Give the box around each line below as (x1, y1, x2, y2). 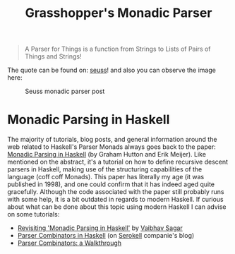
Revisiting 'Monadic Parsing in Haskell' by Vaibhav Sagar (17, 224, 183, 232)
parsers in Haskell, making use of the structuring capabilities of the (7, 165, 203, 174)
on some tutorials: (7, 210, 60, 219)
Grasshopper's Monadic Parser (25, 5, 212, 21)
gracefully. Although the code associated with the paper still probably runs (7, 188, 224, 196)
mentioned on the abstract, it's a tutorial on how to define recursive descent (7, 157, 228, 167)
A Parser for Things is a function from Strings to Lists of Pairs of (24, 44, 211, 54)
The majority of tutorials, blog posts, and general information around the (7, 135, 217, 144)
